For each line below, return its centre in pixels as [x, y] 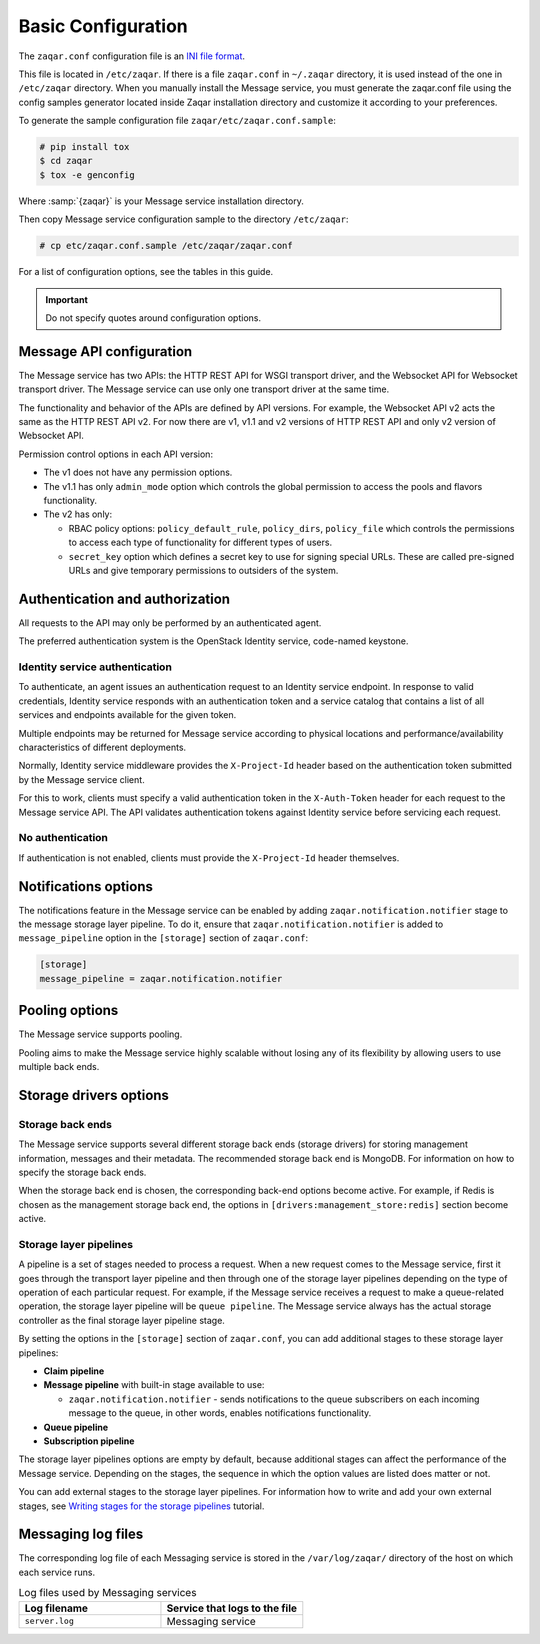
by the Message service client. [81, 779]
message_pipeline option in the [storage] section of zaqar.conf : [163, 938]
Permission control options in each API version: [116, 454]
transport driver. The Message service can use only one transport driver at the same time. [204, 389]
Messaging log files [81, 1534]
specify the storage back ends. [82, 1172]
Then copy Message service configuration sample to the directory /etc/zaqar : [183, 219]
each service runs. [57, 1572]
